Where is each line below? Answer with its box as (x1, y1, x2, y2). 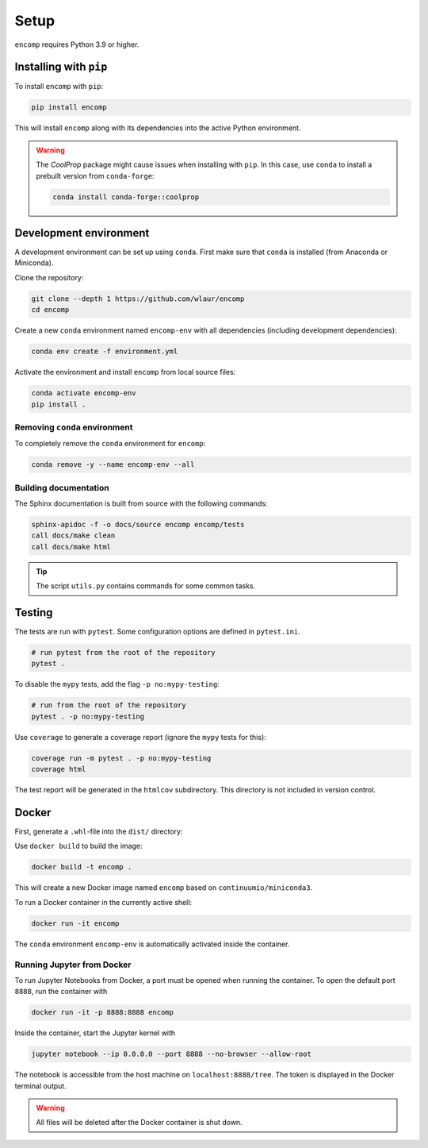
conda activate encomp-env (31, 389, 136, 398)
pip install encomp (31, 103, 107, 112)
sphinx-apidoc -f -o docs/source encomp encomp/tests (31, 520, 245, 529)
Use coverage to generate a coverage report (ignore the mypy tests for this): (14, 732, 267, 742)
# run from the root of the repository (31, 701, 186, 710)
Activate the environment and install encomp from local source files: (14, 368, 236, 377)
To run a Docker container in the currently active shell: (14, 897, 193, 907)
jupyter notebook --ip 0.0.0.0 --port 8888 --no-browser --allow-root (31, 1050, 312, 1059)
